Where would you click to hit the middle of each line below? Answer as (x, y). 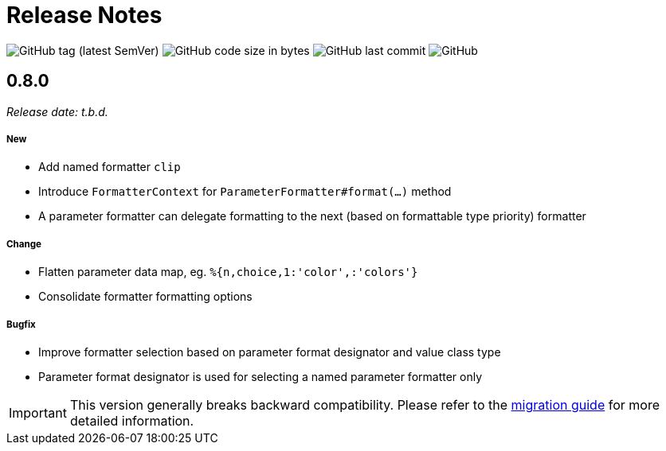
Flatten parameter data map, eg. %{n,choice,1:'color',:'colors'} (228, 272)
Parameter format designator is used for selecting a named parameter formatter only (261, 376)
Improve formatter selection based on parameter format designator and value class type (270, 352)
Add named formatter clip (110, 167)
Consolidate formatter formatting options (145, 297)
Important (38, 412)
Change (24, 244)
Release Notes (84, 15)
